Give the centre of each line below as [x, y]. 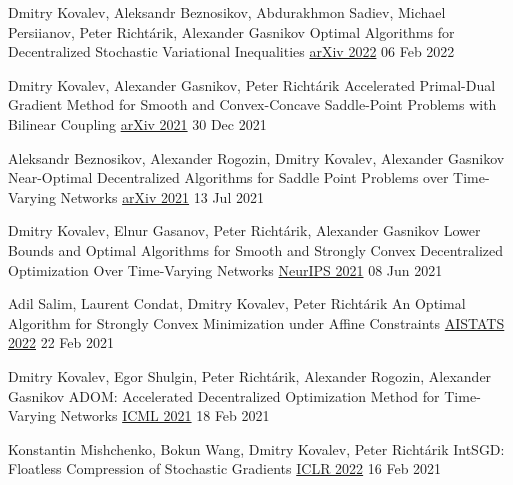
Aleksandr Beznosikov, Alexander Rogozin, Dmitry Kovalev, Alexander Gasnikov [256, 157]
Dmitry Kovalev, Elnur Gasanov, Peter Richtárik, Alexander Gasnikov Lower [244, 230]
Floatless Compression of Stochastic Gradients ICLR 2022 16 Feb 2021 [225, 468]
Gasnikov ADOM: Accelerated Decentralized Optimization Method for [224, 395]
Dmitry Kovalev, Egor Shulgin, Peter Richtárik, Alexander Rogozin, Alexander [250, 375]
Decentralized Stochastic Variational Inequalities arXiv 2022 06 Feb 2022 [231, 51]
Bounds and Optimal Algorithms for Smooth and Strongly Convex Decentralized [256, 249]
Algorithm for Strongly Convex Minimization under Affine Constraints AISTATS [256, 322]
